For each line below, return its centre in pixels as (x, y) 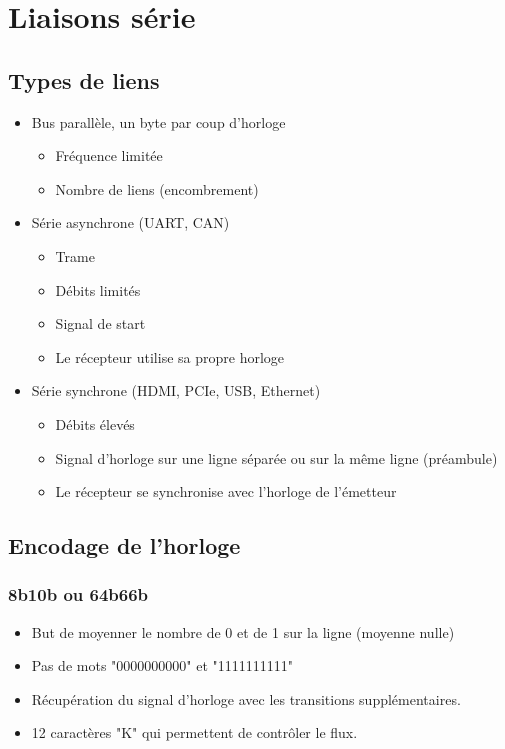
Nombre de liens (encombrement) (157, 188)
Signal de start (100, 323)
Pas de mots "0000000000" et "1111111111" (162, 665)
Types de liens (84, 79)
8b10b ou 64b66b (78, 594)
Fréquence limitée (109, 155)
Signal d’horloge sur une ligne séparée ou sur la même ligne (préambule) (276, 457)
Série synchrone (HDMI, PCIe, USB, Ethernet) (176, 390)
